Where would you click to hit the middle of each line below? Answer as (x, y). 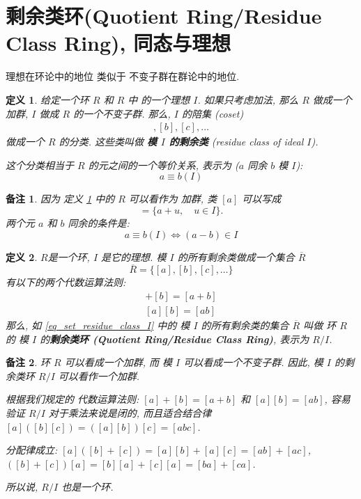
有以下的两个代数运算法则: (66, 282)
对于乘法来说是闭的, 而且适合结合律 (130, 412)
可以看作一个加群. (99, 375)
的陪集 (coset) (213, 113)
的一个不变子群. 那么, (122, 113)
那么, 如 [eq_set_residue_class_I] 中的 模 (98, 325)
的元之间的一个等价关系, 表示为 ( (163, 165)
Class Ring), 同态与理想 (118, 43)
